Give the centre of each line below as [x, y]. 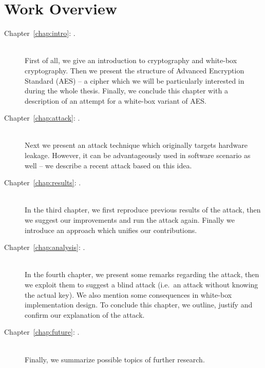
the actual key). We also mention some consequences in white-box [128, 294]
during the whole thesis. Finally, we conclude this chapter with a [127, 91]
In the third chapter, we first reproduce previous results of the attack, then [143, 210]
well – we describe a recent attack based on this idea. [108, 165]
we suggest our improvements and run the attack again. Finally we [130, 220]
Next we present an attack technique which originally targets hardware [136, 145]
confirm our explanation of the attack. [85, 314]
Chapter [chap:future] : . [42, 332]
